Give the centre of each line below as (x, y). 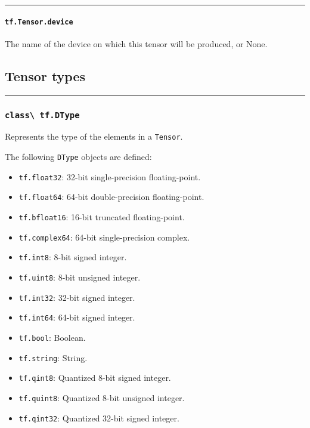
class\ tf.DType (42, 115)
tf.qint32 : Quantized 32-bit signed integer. (99, 418)
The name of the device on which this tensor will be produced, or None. (136, 43)
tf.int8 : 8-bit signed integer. (73, 257)
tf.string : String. (53, 357)
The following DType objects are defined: (78, 157)
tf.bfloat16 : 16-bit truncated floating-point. (102, 217)
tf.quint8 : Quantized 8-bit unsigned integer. (102, 397)
